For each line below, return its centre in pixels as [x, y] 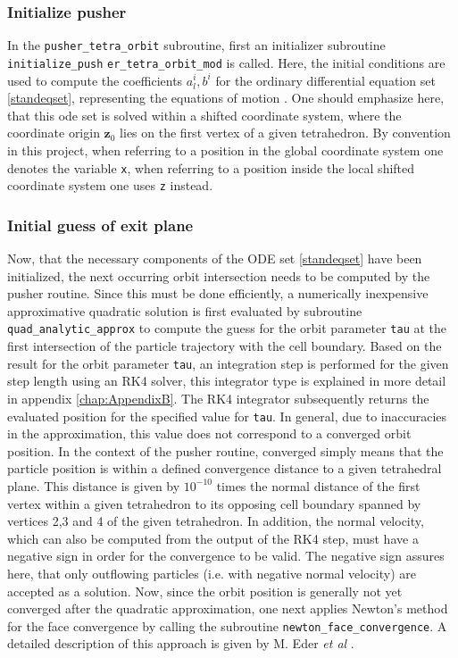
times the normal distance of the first [318, 485]
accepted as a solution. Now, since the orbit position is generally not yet [205, 591]
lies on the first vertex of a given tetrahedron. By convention [285, 133]
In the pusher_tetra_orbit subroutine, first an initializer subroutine [196, 45]
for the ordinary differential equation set [325, 80]
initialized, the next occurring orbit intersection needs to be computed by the [219, 275]
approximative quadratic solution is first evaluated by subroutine [185, 310]
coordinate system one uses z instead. [110, 185]
